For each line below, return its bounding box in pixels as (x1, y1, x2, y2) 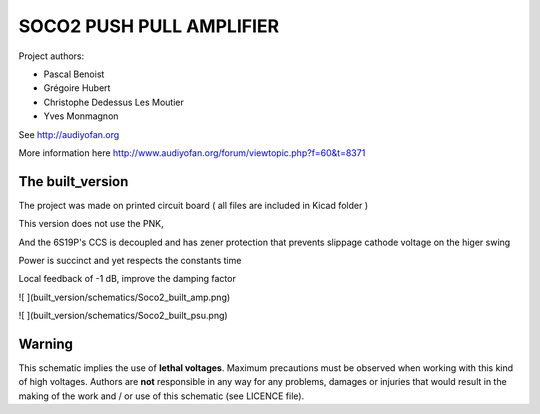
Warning (18, 335, 74, 352)
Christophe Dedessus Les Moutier (43, 96, 184, 108)
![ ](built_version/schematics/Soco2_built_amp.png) (18, 291, 231, 303)
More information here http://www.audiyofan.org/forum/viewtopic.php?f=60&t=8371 (18, 146, 366, 159)
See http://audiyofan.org (18, 128, 120, 140)
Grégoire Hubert (43, 82, 111, 94)
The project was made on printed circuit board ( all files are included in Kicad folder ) (18, 199, 369, 211)
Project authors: (18, 50, 85, 62)
